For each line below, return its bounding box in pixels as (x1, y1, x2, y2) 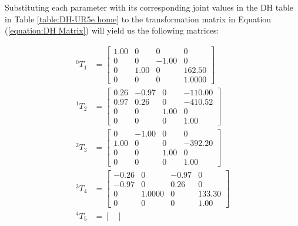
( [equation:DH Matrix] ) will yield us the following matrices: (5, 24, 219, 36)
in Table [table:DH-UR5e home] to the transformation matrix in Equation (5, 12, 272, 25)
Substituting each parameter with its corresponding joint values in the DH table (5, 1, 294, 13)
